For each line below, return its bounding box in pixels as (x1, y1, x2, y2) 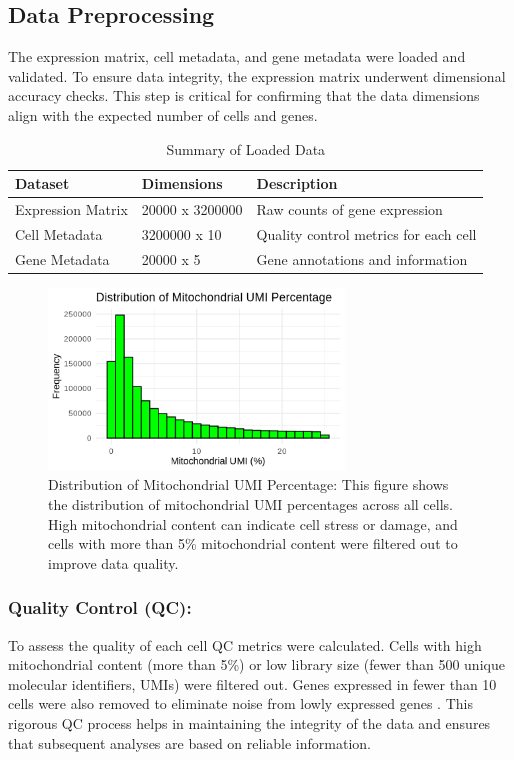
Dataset (15, 173, 70, 194)
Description (256, 173, 338, 194)
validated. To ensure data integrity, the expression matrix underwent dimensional (8, 65, 506, 86)
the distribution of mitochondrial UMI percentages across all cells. (48, 494, 453, 515)
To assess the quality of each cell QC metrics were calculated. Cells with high (8, 634, 482, 655)
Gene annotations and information (256, 248, 468, 269)
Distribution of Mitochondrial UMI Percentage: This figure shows (48, 474, 449, 495)
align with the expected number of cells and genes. (8, 104, 318, 125)
